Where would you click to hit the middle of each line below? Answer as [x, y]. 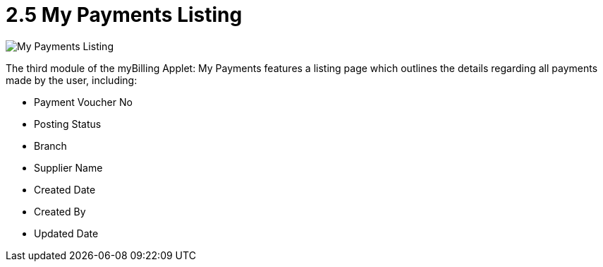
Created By [60, 211]
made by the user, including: [72, 80]
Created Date [65, 189]
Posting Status [68, 124]
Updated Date [66, 233]
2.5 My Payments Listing [124, 15]
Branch [50, 146]
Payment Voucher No [83, 102]
